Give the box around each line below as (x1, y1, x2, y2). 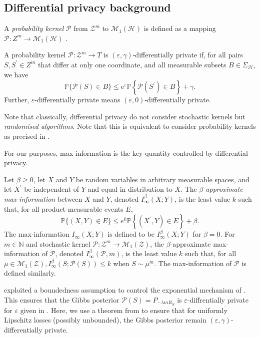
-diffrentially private (187, 294, 249, 305)
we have (4, 69, 28, 79)
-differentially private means (34, 94, 120, 105)
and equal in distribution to (87, 184, 172, 194)
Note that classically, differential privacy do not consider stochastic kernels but (4, 111, 245, 121)
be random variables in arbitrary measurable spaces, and (75, 174, 249, 184)
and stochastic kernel (26, 238, 90, 249)
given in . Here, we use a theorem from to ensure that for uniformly (20, 305, 227, 315)
